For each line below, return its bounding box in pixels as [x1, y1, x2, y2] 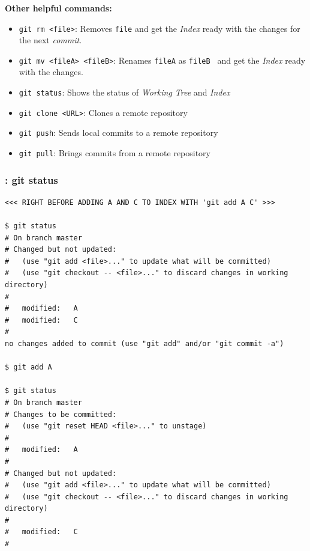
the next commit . [19, 34, 82, 46]
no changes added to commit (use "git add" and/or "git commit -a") [5, 339, 284, 348]
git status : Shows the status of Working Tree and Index [19, 86, 230, 99]
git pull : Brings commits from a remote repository [19, 146, 211, 159]
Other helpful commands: [5, 1, 112, 14]
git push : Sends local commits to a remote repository [19, 126, 218, 139]
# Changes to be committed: [5, 410, 117, 419]
